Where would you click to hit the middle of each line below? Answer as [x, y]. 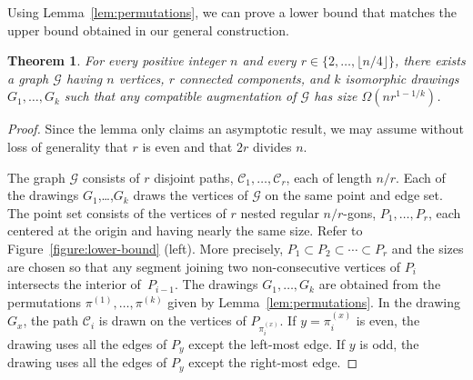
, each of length [329, 177]
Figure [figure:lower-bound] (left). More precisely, [146, 248]
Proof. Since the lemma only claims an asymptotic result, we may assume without [236, 129]
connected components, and [254, 78]
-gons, [360, 212]
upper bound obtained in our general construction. [148, 30]
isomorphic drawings [402, 78]
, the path [51, 320]
